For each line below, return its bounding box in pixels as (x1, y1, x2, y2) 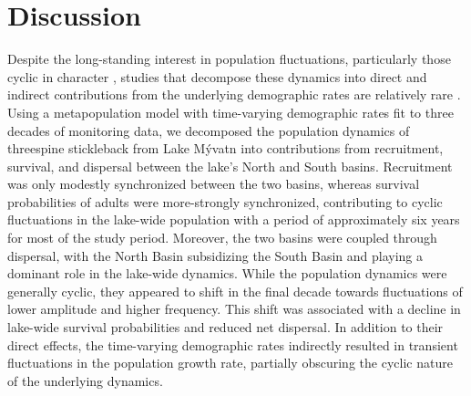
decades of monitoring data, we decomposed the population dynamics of (7, 120, 410, 140)
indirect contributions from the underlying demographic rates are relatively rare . (7, 85, 461, 104)
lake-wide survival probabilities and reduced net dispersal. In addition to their (7, 318, 444, 337)
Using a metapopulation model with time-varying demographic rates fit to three (7, 102, 454, 121)
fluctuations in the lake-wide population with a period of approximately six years (7, 210, 460, 229)
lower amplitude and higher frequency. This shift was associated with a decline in (7, 299, 461, 318)
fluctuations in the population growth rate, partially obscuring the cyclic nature (7, 353, 453, 372)
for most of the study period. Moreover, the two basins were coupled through (7, 228, 437, 247)
